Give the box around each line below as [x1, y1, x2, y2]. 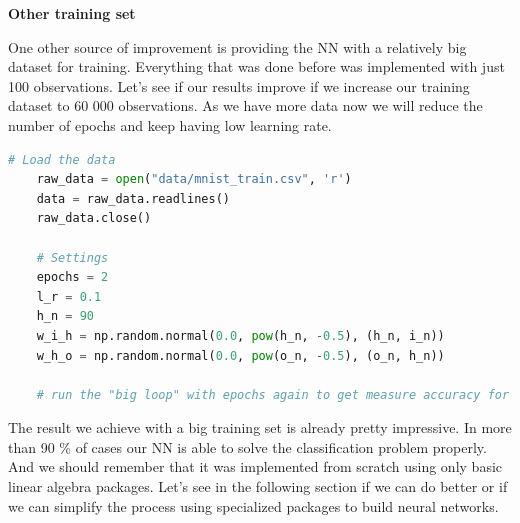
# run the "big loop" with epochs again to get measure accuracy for [36, 387, 510, 402]
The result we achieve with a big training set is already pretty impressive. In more [8, 417, 512, 438]
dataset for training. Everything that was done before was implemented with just [8, 56, 505, 77]
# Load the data [8, 152, 116, 167]
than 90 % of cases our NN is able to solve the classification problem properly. [8, 436, 487, 457]
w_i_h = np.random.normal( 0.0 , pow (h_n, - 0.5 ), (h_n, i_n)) [36, 328, 445, 343]
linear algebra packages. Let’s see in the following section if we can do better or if [8, 476, 508, 497]
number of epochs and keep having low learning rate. [8, 114, 332, 135]
